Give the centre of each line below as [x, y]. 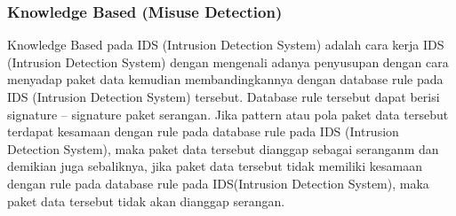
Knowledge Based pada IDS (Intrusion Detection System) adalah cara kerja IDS [226, 45]
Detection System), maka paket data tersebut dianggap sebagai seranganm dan [223, 148]
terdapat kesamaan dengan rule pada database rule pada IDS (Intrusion [203, 131]
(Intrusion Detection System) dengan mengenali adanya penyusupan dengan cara [228, 62]
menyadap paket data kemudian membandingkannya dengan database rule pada [225, 79]
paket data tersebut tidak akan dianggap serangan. [146, 201]
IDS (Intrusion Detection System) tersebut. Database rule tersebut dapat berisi [224, 96]
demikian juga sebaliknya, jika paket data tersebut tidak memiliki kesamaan [215, 166]
